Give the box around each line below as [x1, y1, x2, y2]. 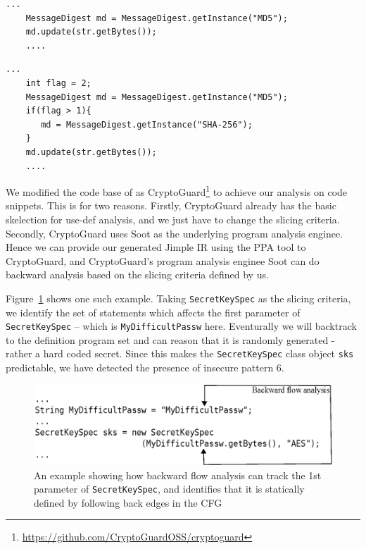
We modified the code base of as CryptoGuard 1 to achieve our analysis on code [6, 183, 348, 199]
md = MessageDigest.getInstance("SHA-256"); [41, 119, 253, 130]
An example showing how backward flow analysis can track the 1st [34, 467, 322, 482]
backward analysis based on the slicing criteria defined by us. [6, 267, 269, 282]
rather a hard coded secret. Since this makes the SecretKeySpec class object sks [6, 346, 354, 361]
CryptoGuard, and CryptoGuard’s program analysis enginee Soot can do [6, 253, 320, 268]
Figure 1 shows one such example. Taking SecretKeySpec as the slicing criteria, [6, 290, 351, 305]
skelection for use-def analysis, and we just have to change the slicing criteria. [6, 211, 340, 226]
